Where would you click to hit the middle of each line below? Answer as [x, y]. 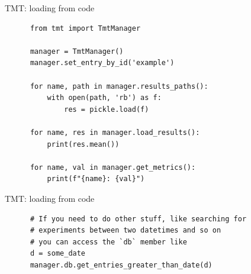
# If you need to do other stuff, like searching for [138, 219]
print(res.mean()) [83, 144]
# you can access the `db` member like [108, 242]
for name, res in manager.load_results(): [115, 132]
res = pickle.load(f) [107, 109]
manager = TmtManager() [77, 51]
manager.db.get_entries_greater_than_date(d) [121, 265]
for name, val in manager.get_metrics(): [113, 167]
